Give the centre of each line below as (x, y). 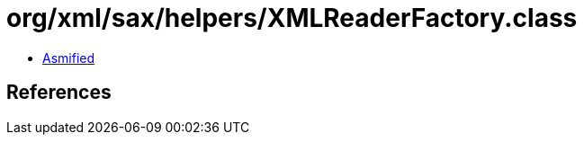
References (59, 93)
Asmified (69, 58)
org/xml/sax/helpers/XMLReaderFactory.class (292, 18)
